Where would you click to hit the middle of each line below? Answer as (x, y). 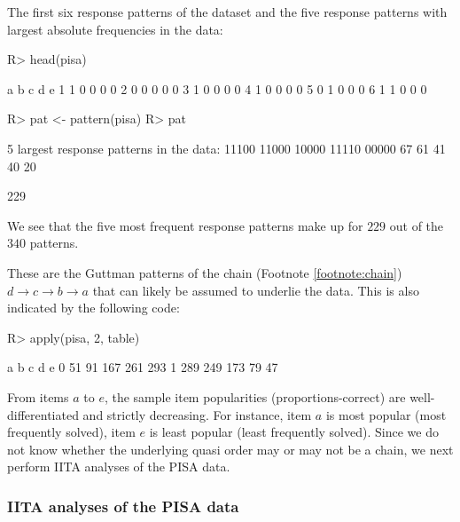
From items (38, 396)
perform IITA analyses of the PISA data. (119, 467)
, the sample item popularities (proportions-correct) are (255, 396)
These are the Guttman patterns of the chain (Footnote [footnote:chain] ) (205, 272)
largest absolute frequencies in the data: (115, 29)
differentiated (43, 414)
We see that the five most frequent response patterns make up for (185, 225)
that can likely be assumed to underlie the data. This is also (256, 290)
